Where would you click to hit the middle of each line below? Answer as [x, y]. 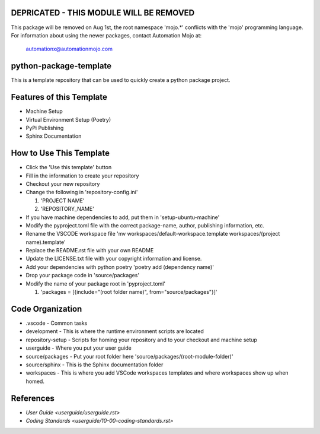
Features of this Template [59, 97]
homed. [35, 381]
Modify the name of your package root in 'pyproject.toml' [96, 283]
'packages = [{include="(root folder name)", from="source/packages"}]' [129, 292]
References [33, 398]
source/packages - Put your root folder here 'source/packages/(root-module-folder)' [129, 356]
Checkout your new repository [63, 183]
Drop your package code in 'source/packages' [82, 275]
